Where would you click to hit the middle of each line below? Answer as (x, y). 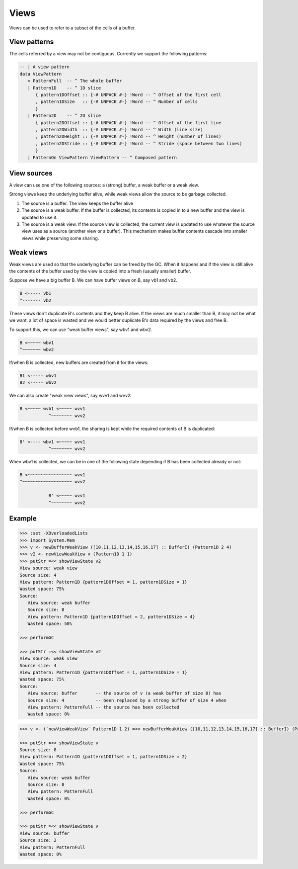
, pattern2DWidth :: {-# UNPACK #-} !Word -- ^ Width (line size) (119, 130)
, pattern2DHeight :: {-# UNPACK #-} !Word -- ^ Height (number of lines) (128, 136)
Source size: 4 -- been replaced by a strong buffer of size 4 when (127, 700)
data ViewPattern (41, 74)
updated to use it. (39, 217)
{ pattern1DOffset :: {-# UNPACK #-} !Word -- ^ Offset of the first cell (128, 95)
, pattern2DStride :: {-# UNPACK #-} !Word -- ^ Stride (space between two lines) (139, 143)
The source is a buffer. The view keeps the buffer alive (77, 203)
